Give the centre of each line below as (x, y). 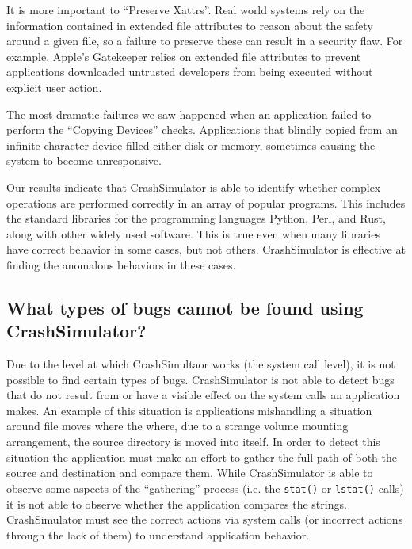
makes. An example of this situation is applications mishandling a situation (189, 410)
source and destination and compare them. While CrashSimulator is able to (190, 473)
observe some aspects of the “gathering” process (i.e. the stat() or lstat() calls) (205, 488)
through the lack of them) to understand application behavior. (158, 534)
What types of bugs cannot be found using (185, 307)
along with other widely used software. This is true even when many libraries (193, 233)
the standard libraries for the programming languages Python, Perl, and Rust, (196, 218)
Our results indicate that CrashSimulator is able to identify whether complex (194, 187)
